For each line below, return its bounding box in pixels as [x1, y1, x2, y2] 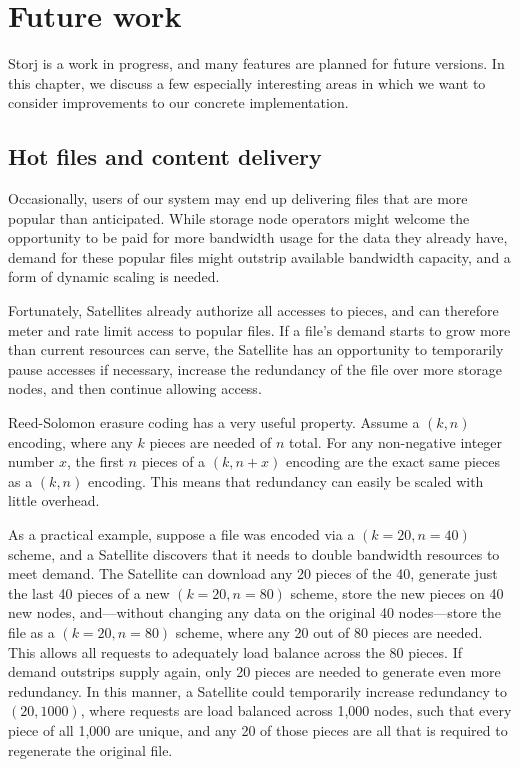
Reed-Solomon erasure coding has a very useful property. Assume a [8, 412, 420, 433]
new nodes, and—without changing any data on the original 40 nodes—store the [8, 602, 502, 623]
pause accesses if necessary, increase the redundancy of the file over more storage [8, 358, 502, 379]
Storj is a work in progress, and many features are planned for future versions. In [8, 53, 505, 74]
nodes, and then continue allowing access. [8, 378, 262, 399]
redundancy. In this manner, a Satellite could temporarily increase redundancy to [8, 680, 507, 701]
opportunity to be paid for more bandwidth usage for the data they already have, [8, 227, 508, 248]
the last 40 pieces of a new [8, 582, 170, 603]
